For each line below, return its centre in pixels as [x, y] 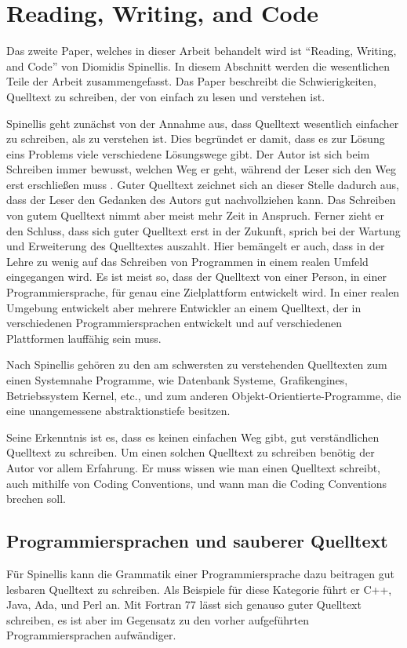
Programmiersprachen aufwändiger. [91, 635]
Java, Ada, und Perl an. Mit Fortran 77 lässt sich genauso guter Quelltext [184, 604]
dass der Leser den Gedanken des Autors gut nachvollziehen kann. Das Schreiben [201, 200]
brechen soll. [36, 499]
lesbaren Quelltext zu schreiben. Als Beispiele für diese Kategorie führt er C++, [199, 589]
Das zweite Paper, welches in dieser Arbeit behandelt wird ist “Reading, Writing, [202, 51]
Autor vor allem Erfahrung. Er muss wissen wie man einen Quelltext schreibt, [194, 467]
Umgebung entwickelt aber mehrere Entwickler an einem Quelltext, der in [184, 307]
